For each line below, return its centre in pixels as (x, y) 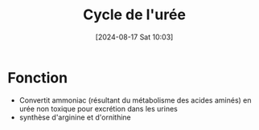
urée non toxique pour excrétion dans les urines (98, 108)
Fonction (38, 77)
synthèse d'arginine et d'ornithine (75, 117)
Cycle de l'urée (134, 15)
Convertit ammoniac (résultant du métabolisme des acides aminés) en (135, 100)
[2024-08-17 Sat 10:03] (134, 37)
